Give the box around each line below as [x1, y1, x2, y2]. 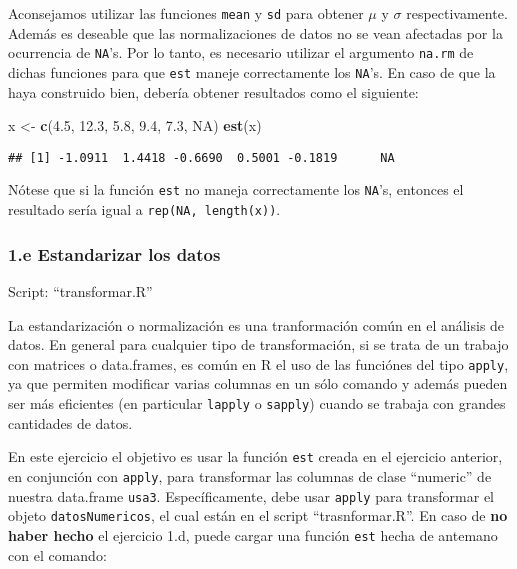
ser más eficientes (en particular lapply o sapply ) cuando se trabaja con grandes [8, 392, 506, 413]
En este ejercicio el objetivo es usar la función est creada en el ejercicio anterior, [8, 446, 503, 467]
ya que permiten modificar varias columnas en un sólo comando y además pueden [8, 373, 508, 394]
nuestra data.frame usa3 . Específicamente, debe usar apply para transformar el [8, 485, 495, 506]
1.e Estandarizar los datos [8, 241, 221, 266]
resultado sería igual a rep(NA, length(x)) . [8, 199, 281, 220]
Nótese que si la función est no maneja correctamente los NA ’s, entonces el [8, 179, 464, 200]
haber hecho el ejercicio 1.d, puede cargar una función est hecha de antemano [8, 524, 498, 545]
